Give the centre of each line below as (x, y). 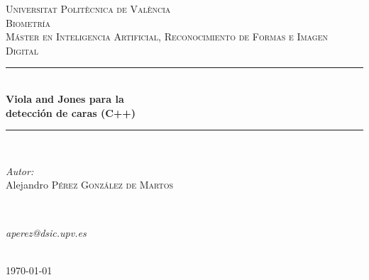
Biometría (28, 22)
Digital (22, 50)
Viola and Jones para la (65, 98)
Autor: (20, 170)
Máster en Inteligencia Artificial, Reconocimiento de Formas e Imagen (167, 37)
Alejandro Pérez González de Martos (90, 185)
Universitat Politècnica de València (88, 9)
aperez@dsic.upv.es (46, 232)
